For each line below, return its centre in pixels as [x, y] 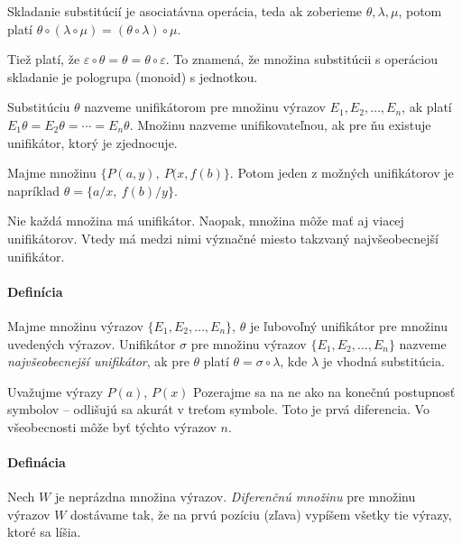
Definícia [35, 291]
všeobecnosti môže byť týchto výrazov [112, 426]
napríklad [34, 190]
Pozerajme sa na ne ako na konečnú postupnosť [324, 391]
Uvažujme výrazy [55, 391]
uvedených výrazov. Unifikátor [92, 343]
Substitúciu [39, 107]
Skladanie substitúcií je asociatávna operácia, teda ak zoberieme [185, 11]
